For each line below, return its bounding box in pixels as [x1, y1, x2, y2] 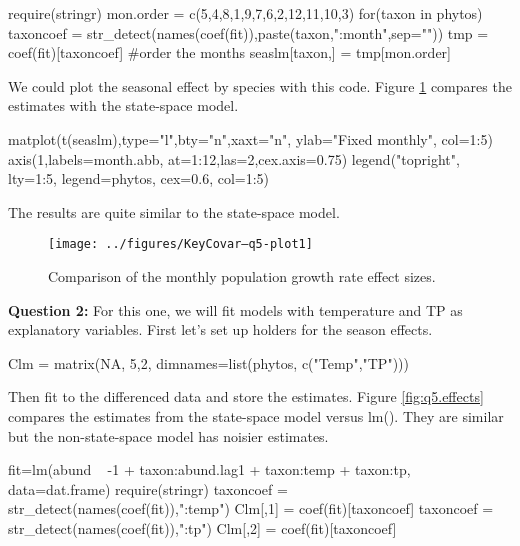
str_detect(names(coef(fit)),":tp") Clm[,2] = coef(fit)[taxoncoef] [8, 517, 397, 538]
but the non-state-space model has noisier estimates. [8, 425, 329, 446]
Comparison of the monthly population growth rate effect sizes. [48, 266, 436, 286]
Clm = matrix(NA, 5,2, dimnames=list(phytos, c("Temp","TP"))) [8, 352, 409, 373]
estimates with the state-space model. [8, 95, 239, 116]
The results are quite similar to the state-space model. [8, 201, 340, 222]
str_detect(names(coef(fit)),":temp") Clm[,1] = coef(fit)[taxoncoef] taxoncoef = [8, 498, 494, 519]
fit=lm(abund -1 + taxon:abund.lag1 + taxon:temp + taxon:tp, [8, 459, 411, 480]
